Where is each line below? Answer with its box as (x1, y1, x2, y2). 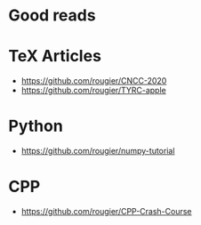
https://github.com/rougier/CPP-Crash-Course (20, 206, 192, 216)
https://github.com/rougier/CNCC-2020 (20, 76, 167, 86)
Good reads (8, 5, 96, 26)
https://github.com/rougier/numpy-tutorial (20, 146, 175, 157)
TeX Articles (8, 46, 101, 67)
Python (8, 117, 63, 136)
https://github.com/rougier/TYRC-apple (20, 85, 166, 96)
